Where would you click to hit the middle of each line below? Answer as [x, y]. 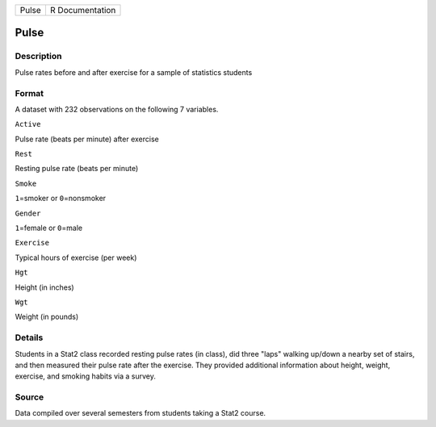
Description [38, 57]
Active [28, 124]
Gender [28, 213]
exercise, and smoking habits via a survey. [86, 376]
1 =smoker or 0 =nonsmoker [61, 199]
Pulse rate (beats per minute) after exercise [87, 139]
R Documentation [83, 10]
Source [29, 397]
